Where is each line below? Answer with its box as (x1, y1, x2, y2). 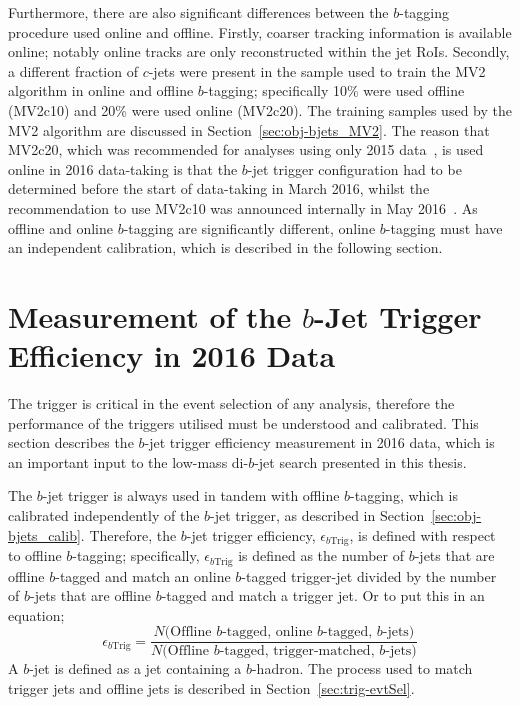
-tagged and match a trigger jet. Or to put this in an (161, 585, 485, 606)
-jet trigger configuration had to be (247, 158, 462, 179)
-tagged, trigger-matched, (219, 644, 375, 659)
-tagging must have (385, 217, 503, 238)
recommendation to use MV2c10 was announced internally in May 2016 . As (8, 197, 478, 218)
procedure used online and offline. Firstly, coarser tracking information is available (8, 21, 512, 42)
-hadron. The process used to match (251, 658, 473, 679)
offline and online (8, 217, 114, 238)
